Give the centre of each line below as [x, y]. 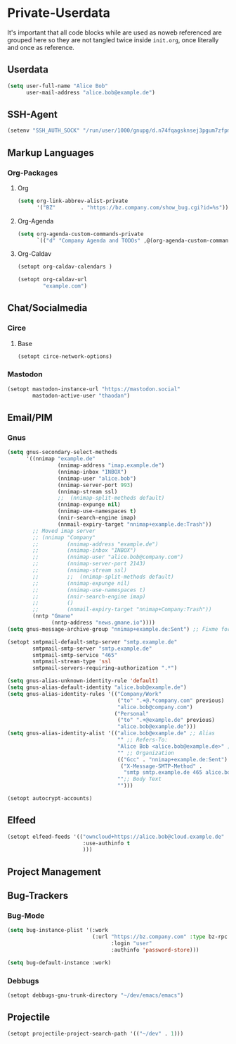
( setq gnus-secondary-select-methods [63, 453]
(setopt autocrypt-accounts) [50, 799]
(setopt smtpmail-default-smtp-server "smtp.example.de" [92, 642]
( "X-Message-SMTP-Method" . [161, 766]
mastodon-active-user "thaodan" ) [81, 395]
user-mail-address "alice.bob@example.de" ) [91, 92]
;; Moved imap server [64, 531]
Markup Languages [51, 153]
